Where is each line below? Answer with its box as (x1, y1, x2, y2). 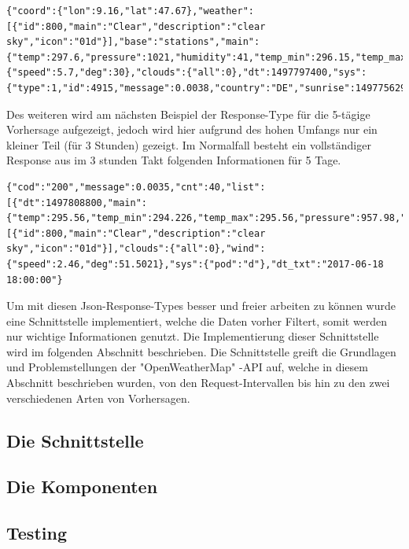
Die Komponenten (6, 474, 158, 499)
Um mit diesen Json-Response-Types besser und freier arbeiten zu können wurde (6, 297, 396, 314)
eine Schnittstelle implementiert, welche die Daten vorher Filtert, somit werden (6, 312, 388, 329)
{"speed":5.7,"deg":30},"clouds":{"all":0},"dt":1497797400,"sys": (6, 67, 367, 79)
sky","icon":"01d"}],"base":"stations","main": (6, 36, 260, 48)
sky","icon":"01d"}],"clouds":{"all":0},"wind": (6, 243, 266, 255)
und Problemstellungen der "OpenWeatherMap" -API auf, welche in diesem (6, 359, 368, 375)
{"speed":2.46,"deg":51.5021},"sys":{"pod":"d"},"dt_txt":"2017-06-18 (6, 258, 384, 270)
